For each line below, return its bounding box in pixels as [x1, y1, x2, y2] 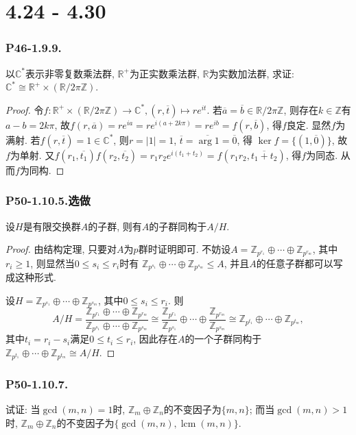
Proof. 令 [5, 102, 44, 116]
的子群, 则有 [88, 219, 142, 233]
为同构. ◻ [19, 162, 64, 177]
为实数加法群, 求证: [209, 66, 294, 80]
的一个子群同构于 [185, 332, 262, 346]
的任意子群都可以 [256, 256, 333, 270]
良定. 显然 [286, 117, 331, 132]
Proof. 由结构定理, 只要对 [5, 242, 117, 256]
